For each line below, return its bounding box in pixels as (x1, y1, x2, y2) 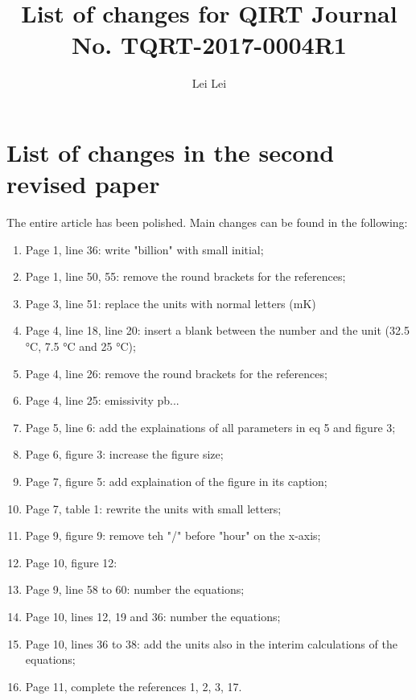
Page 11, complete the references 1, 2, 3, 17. (25, 677, 242, 694)
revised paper (6, 167, 160, 200)
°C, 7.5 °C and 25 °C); (25, 338, 136, 354)
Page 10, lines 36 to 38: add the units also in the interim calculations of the (25, 635, 397, 652)
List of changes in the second (6, 135, 335, 168)
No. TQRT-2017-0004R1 (72, 28, 347, 61)
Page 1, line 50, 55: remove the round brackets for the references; (25, 268, 346, 285)
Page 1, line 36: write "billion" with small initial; (25, 241, 264, 257)
